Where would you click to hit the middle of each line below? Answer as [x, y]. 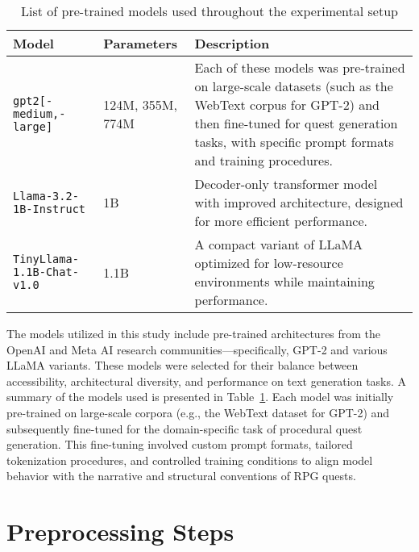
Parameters [141, 43]
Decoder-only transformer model [286, 184]
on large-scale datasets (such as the [294, 86]
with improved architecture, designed [299, 202]
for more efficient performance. [281, 221]
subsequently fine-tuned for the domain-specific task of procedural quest [185, 428]
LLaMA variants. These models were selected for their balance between [183, 365]
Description [232, 43]
